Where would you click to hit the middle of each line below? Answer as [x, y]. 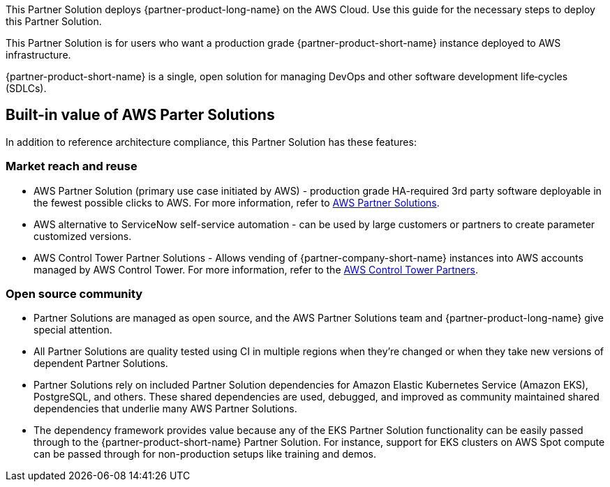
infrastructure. [38, 55]
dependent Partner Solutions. [101, 364]
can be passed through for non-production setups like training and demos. [205, 454]
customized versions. [83, 236]
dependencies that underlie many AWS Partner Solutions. [165, 409]
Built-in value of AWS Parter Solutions [140, 115]
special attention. [73, 330]
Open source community [74, 293]
